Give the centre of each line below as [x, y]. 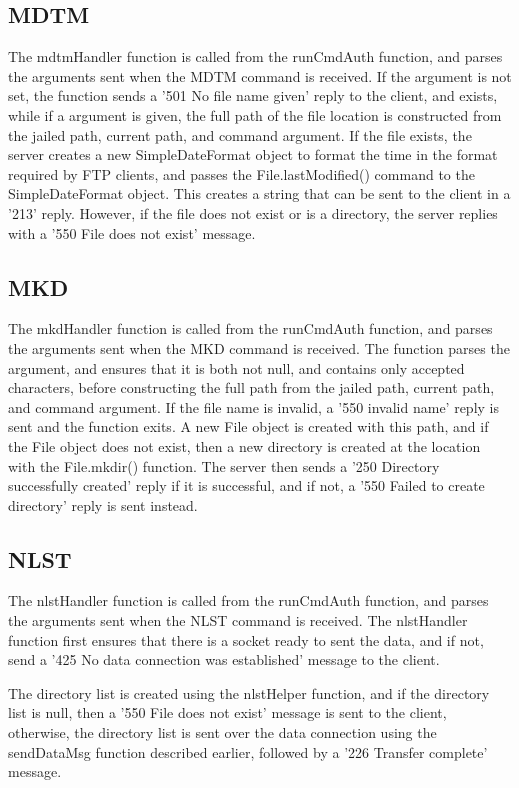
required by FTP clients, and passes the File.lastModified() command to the [241, 173]
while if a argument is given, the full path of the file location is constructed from [255, 114]
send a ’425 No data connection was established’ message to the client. [224, 659]
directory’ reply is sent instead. [103, 504]
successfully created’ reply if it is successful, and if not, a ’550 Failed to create [246, 485]
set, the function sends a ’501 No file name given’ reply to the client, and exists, [253, 95]
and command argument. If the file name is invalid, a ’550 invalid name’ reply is [254, 406]
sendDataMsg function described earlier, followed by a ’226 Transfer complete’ [248, 751]
